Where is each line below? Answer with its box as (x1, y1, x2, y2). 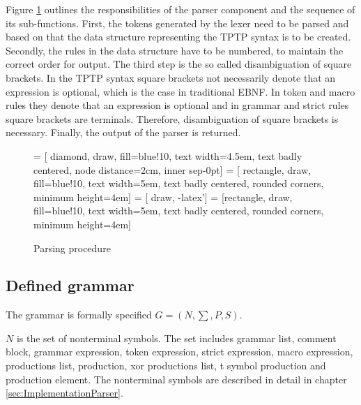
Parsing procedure (33, 240, 111, 255)
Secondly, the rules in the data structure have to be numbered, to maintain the (6, 43, 344, 57)
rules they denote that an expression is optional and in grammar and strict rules (6, 98, 349, 112)
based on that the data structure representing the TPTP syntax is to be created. (6, 29, 351, 44)
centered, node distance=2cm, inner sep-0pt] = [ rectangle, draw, (33, 162, 312, 177)
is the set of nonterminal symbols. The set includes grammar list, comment (16, 330, 337, 345)
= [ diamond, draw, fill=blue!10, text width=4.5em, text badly (33, 148, 302, 163)
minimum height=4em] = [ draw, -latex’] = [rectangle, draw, (33, 189, 293, 204)
